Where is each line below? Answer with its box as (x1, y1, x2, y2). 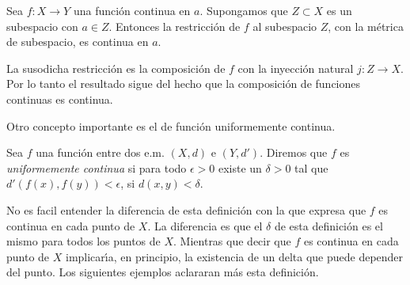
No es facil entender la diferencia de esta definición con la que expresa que (6, 201, 366, 218)
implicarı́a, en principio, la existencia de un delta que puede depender (65, 248, 404, 264)
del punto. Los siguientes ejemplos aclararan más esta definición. (6, 264, 319, 280)
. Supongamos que (199, 2, 288, 18)
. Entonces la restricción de (108, 17, 241, 34)
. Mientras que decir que (173, 233, 291, 249)
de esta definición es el (274, 217, 383, 234)
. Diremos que (260, 144, 328, 161)
